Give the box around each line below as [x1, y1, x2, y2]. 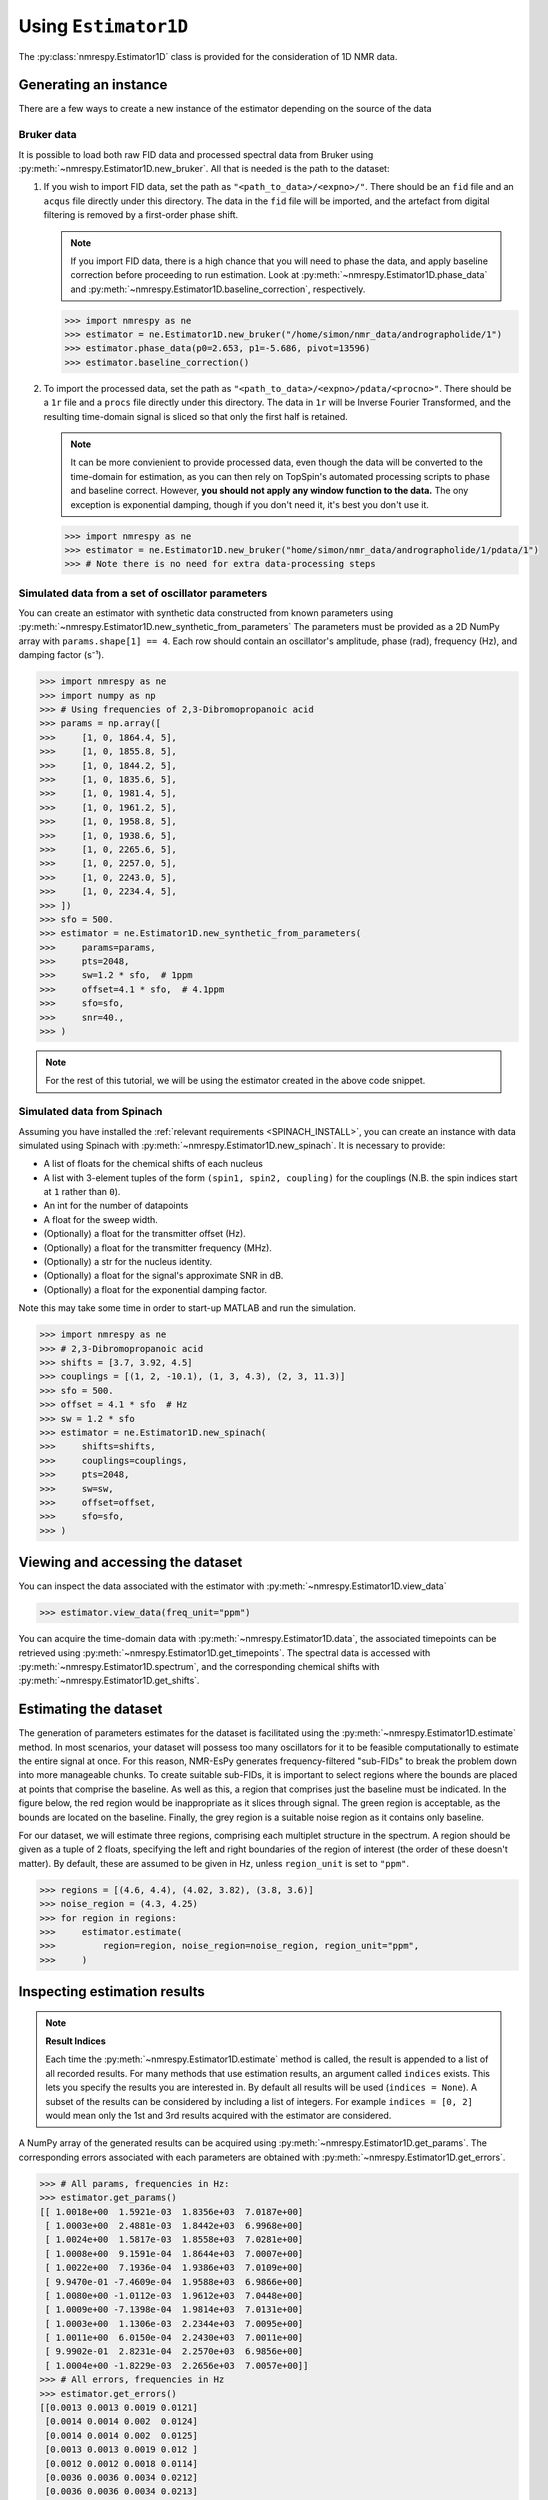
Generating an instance [18, 76, 168, 94]
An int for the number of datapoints [43, 1200, 189, 1212]
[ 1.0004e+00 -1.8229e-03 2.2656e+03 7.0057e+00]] [45, 2360, 309, 2371]
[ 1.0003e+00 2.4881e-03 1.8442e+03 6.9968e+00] [45, 2220, 304, 2231]
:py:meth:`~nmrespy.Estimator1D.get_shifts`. [18, 1675, 200, 1687]
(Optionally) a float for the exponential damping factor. [43, 1283, 268, 1295]
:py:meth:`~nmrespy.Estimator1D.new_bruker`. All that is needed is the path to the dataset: [18, 162, 390, 174]
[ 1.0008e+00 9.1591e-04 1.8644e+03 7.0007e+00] [45, 2248, 304, 2259]
